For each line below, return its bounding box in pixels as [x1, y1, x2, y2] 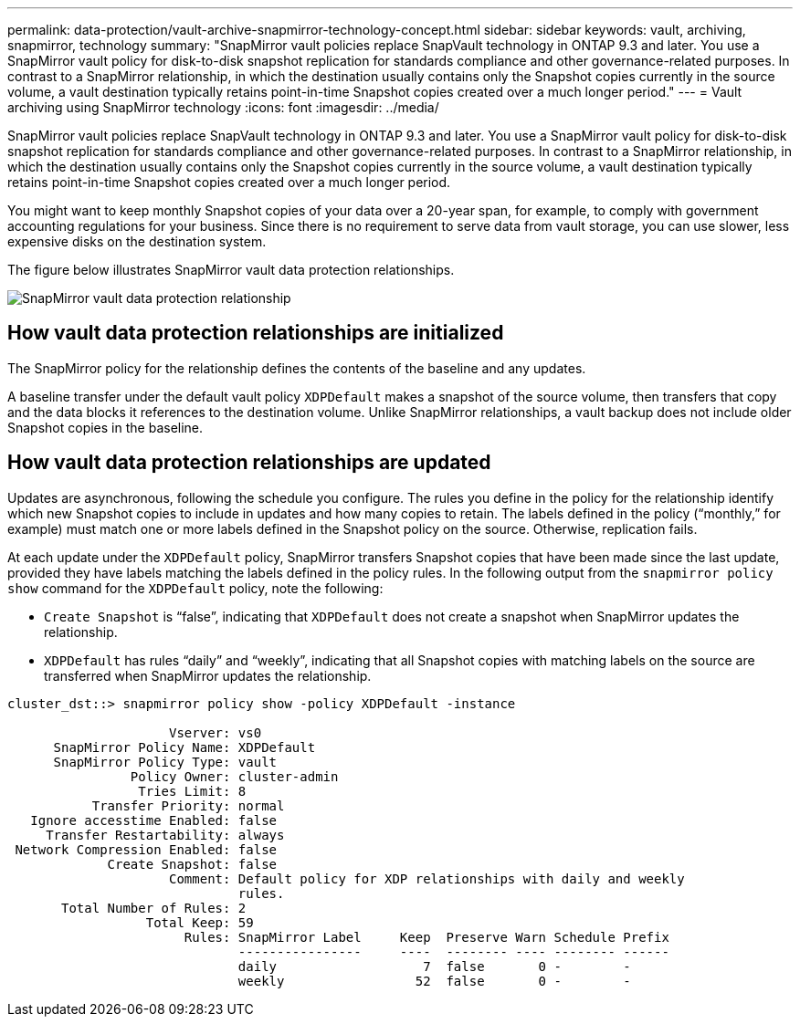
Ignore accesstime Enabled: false [30, 812, 278, 828]
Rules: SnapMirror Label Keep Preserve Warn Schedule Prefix [184, 929, 669, 945]
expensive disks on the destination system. [7, 234, 267, 249]
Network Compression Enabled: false [15, 841, 278, 857]
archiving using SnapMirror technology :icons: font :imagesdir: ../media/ [7, 99, 439, 115]
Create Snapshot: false [107, 856, 278, 872]
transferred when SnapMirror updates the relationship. [44, 667, 372, 684]
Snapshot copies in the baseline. [7, 419, 204, 435]
